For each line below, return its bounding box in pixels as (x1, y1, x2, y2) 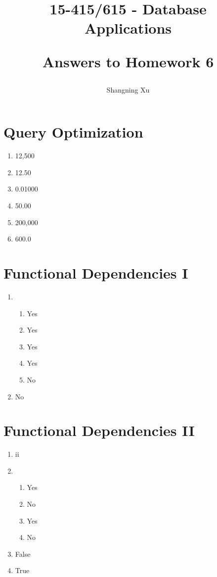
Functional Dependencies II (3, 420, 195, 440)
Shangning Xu (106, 84, 150, 95)
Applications (84, 18, 172, 38)
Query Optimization (3, 122, 143, 142)
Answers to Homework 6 (42, 51, 214, 71)
